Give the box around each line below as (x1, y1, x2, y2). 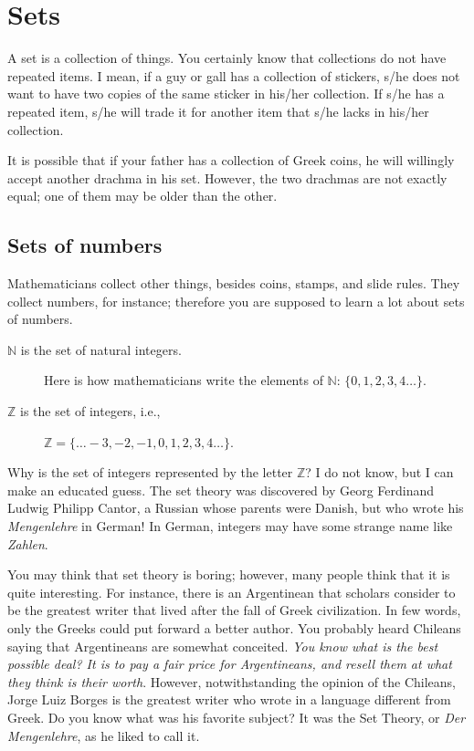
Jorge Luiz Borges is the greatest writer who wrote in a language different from (7, 690, 451, 709)
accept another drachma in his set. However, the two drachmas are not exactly (7, 168, 448, 187)
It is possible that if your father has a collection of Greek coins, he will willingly (7, 151, 455, 170)
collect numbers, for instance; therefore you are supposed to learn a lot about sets (7, 291, 465, 310)
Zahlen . (7, 534, 48, 553)
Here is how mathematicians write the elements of (44, 370, 323, 390)
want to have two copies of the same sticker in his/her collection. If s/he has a (7, 84, 445, 103)
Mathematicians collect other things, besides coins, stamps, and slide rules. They (7, 274, 460, 293)
